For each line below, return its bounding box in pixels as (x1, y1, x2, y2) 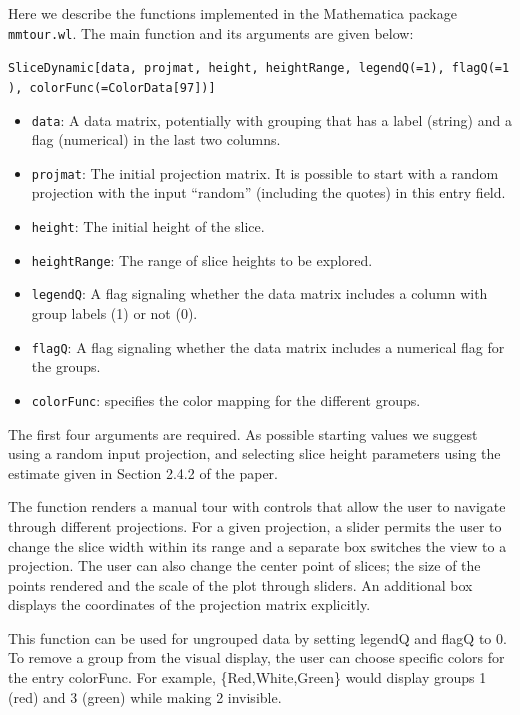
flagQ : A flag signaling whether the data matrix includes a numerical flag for (31, 336, 505, 357)
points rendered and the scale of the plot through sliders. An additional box (8, 574, 473, 595)
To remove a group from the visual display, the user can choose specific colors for (8, 647, 505, 668)
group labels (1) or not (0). (31, 303, 198, 324)
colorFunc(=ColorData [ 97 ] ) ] (29, 80, 216, 95)
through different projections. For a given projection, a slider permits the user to (8, 515, 502, 536)
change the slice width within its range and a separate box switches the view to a (8, 535, 507, 556)
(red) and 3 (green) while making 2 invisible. (8, 686, 282, 707)
